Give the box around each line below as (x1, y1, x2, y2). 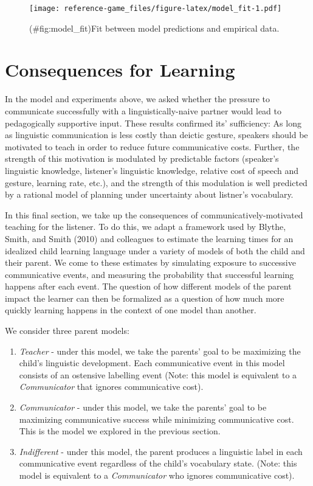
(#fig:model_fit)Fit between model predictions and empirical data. (29, 21, 280, 34)
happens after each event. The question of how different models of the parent (5, 280, 292, 293)
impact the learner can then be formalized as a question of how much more (5, 291, 284, 304)
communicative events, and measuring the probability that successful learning (5, 268, 294, 280)
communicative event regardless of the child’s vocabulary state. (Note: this (19, 457, 297, 470)
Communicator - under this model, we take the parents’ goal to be (19, 401, 267, 414)
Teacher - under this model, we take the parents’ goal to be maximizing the (19, 344, 301, 357)
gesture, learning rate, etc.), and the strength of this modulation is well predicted (5, 176, 308, 189)
